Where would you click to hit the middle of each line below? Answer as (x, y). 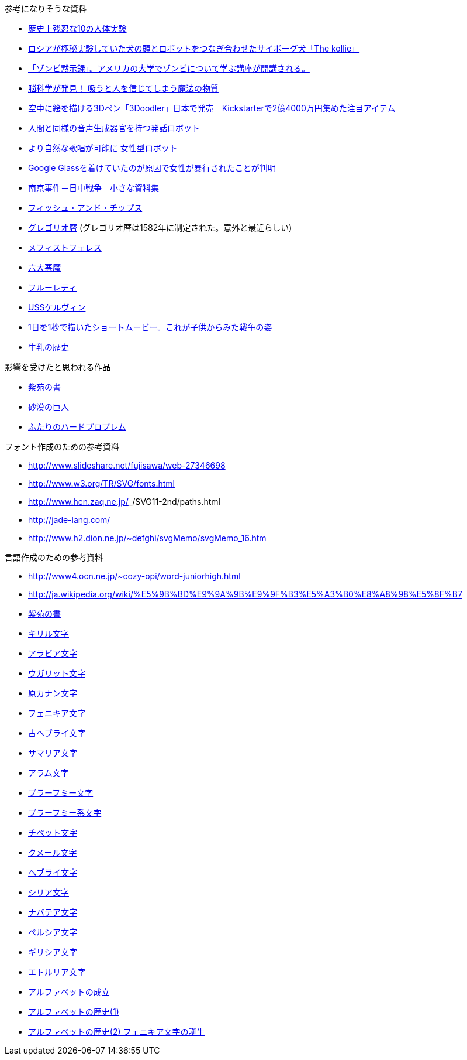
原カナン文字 (53, 693)
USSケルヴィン (57, 307)
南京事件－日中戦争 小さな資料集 (94, 188)
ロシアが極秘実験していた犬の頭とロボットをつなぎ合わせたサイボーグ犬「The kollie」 (194, 48)
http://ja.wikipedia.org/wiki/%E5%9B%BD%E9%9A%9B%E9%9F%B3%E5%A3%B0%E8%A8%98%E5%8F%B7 (245, 594)
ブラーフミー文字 (61, 793)
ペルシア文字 (53, 932)
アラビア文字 (53, 653)
